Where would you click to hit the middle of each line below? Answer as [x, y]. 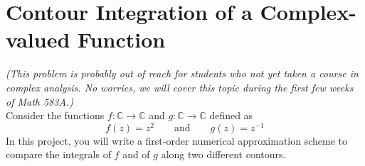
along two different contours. [223, 154]
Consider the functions [55, 115]
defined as [231, 115]
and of [136, 154]
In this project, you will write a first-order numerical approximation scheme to [177, 140]
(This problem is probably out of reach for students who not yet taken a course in [182, 73]
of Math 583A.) [39, 101]
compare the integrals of [58, 154]
